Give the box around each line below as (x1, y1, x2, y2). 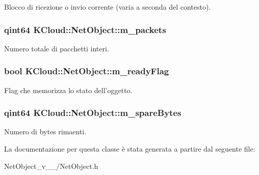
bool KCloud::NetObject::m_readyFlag (4, 65, 169, 77)
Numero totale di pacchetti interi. (4, 43, 109, 53)
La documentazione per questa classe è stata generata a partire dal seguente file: (4, 143, 255, 154)
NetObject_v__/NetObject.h (4, 160, 98, 171)
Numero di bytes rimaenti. (4, 126, 87, 137)
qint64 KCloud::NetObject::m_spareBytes (4, 106, 182, 119)
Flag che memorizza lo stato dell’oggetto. (4, 84, 133, 95)
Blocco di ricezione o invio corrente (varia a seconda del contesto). (4, 2, 211, 12)
